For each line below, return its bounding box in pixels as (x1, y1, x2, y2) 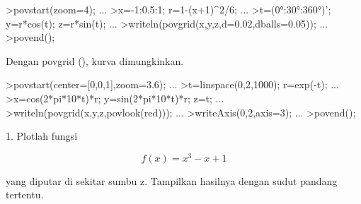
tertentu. (6, 187, 44, 202)
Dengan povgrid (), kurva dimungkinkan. (6, 53, 184, 68)
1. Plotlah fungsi (6, 128, 78, 143)
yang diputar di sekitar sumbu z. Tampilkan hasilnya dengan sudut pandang (6, 173, 338, 188)
